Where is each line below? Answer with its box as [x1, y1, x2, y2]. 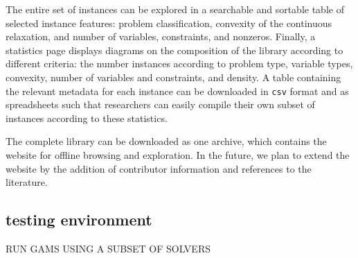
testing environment [6, 209, 152, 230]
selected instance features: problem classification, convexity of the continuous [6, 15, 332, 30]
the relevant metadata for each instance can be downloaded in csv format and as [6, 83, 349, 98]
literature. [6, 175, 48, 189]
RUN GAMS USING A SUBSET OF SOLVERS [6, 241, 211, 255]
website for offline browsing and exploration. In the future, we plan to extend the [6, 148, 350, 162]
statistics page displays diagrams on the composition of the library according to [6, 42, 343, 57]
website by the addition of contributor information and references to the [6, 161, 312, 175]
